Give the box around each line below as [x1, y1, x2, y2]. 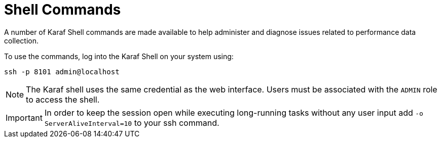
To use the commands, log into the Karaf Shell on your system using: [4, 52, 234, 61]
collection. [4, 36, 39, 45]
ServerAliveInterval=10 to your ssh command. [44, 117, 219, 128]
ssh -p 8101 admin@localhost [4, 67, 120, 76]
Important [6, 112, 43, 123]
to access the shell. [26, 94, 100, 105]
